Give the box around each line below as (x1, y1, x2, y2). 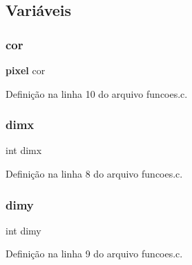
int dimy (6, 223, 41, 237)
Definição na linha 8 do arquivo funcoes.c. (6, 166, 183, 180)
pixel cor (6, 63, 46, 77)
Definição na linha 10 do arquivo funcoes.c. (6, 86, 188, 101)
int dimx (6, 143, 42, 157)
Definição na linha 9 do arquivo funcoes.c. (6, 246, 183, 261)
